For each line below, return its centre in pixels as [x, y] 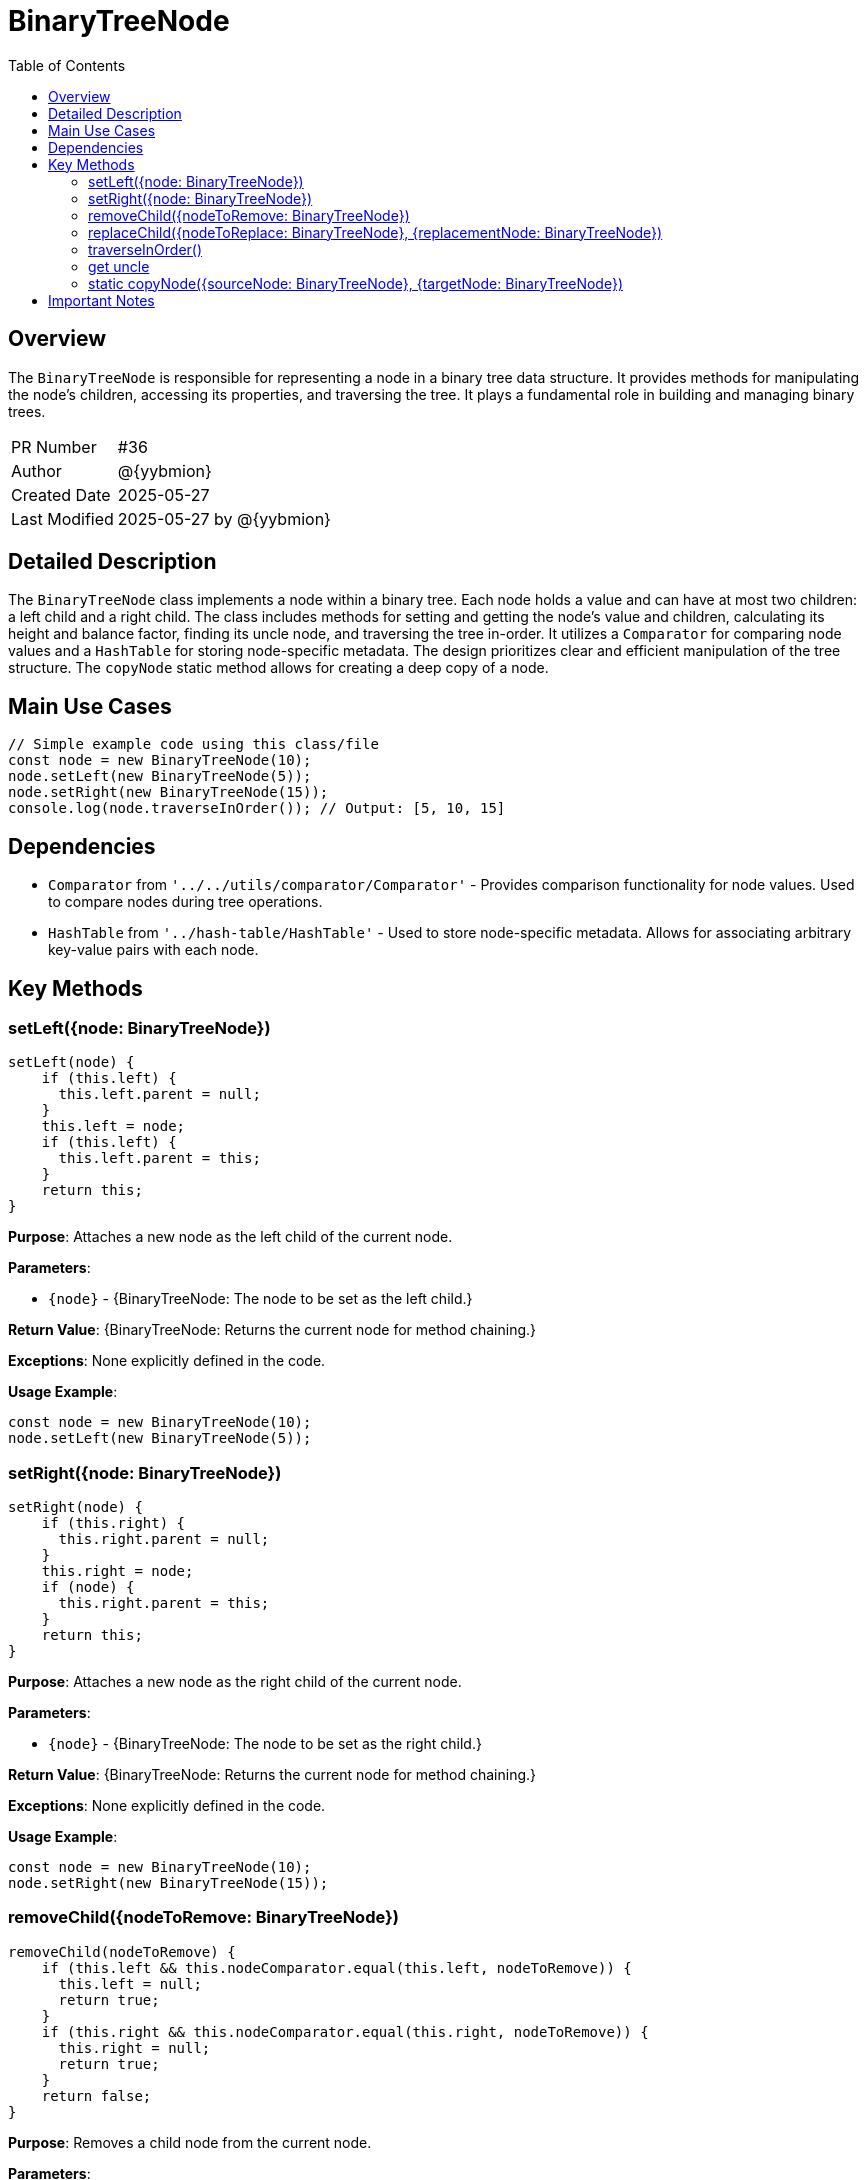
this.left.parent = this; [159, 1158]
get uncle [119, 266]
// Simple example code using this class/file [193, 744]
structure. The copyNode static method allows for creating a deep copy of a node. [278, 668]
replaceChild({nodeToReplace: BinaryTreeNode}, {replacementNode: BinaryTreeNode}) [375, 232]
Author [36, 470]
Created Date [61, 494]
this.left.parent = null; [159, 1094]
